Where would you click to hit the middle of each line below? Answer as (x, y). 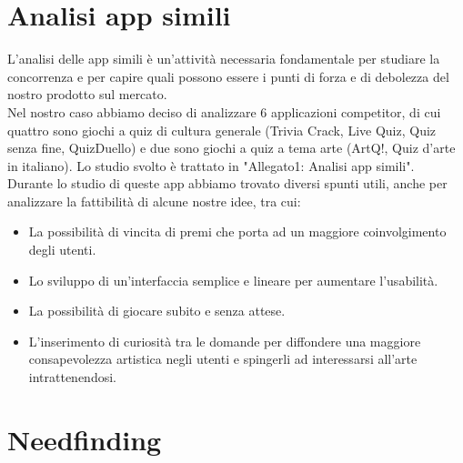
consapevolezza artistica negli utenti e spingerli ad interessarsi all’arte (223, 359)
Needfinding (85, 439)
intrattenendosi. (72, 377)
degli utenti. (62, 250)
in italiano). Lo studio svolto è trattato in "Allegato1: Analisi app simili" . (211, 165)
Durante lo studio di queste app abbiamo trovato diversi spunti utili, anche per (227, 183)
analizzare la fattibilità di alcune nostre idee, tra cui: (154, 201)
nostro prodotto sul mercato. (87, 94)
